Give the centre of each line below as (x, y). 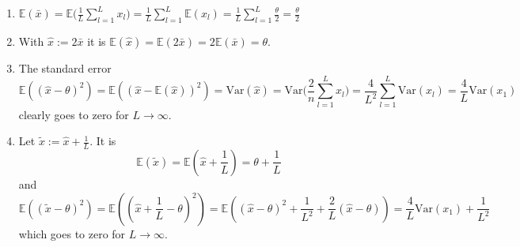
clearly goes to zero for (74, 114)
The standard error (65, 67)
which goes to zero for (72, 233)
